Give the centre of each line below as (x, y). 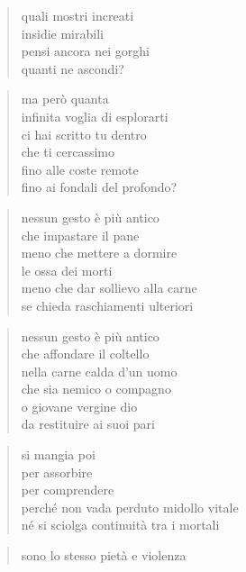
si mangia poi (58, 454)
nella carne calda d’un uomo (99, 371)
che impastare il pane (80, 235)
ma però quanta (65, 99)
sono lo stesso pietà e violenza (104, 555)
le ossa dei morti (67, 270)
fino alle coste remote (80, 169)
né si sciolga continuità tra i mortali (120, 525)
